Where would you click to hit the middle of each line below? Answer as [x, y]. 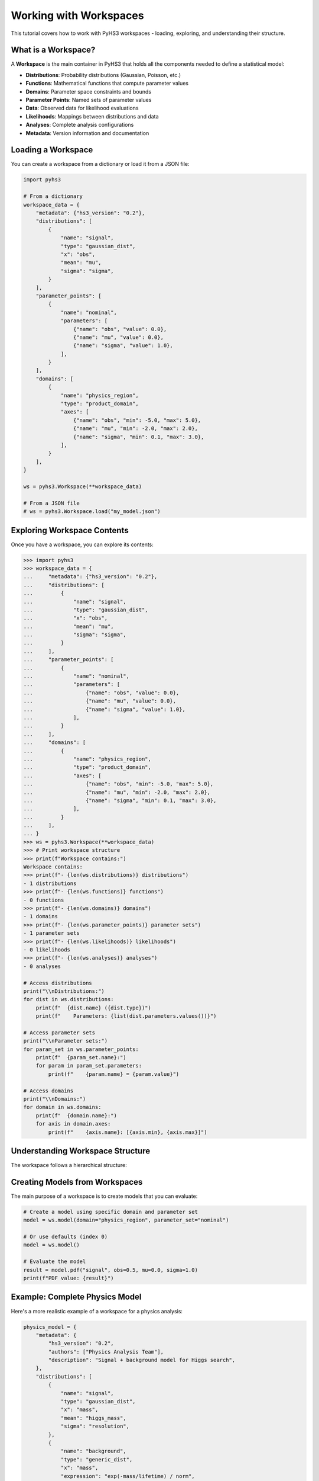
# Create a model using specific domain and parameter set [110, 1212]
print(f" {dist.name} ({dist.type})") [94, 1008]
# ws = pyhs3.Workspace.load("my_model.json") [92, 512]
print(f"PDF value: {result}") [69, 1278]
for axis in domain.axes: [73, 1124]
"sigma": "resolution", [95, 1426]
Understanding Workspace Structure [81, 1151]
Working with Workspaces [77, 15]
